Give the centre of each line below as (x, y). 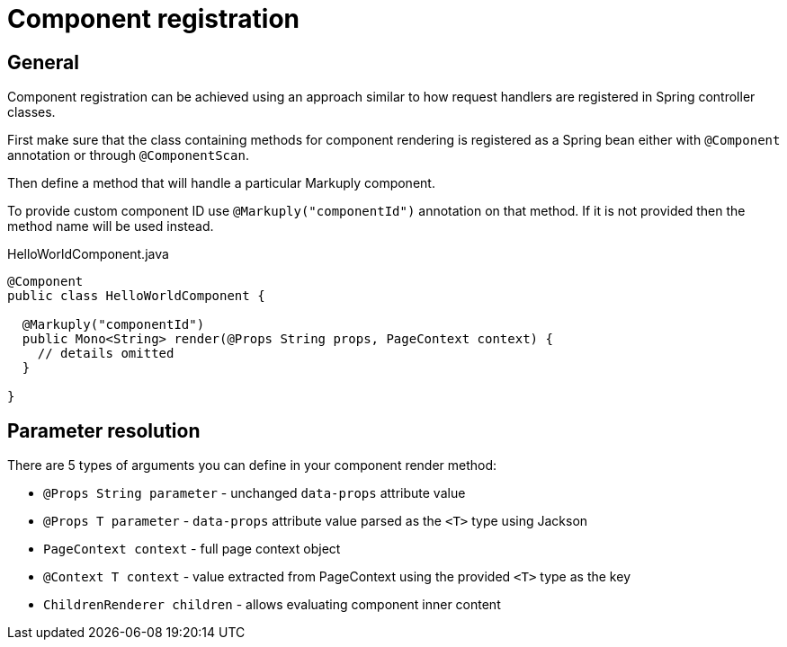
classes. (31, 112)
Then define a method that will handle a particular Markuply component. (221, 183)
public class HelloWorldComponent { (136, 296)
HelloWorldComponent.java (88, 254)
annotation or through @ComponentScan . (128, 155)
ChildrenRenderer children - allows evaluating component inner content (272, 605)
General (44, 62)
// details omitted (106, 354)
